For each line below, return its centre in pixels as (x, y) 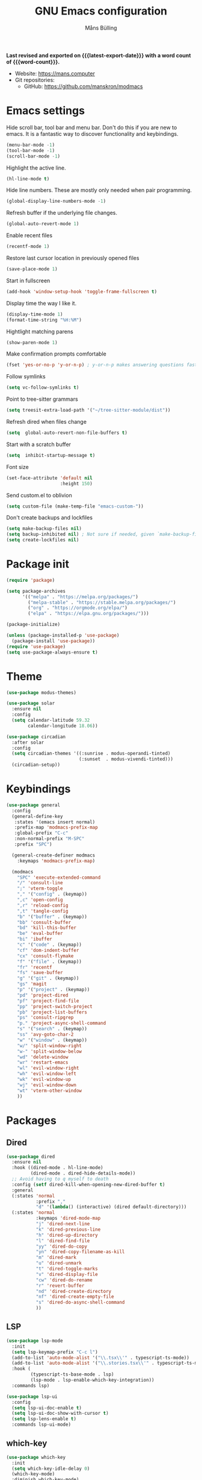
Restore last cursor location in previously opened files (73, 258)
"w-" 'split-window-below (50, 1051)
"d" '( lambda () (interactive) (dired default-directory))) (111, 1207)
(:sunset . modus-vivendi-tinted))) (126, 759)
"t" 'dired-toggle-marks (67, 1269)
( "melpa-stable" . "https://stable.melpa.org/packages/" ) (102, 602)
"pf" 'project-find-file (48, 1001)
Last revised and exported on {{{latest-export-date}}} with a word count (99, 55)
